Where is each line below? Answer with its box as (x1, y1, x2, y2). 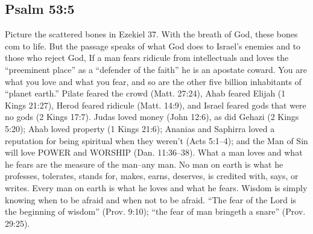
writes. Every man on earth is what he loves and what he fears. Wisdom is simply (5, 181, 308, 194)
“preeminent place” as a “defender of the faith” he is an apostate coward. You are (5, 63, 307, 75)
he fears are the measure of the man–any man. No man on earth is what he (5, 157, 283, 170)
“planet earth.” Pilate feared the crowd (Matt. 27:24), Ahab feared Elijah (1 (5, 87, 286, 100)
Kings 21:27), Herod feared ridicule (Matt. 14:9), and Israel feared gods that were (5, 98, 306, 111)
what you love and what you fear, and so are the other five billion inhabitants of (5, 75, 302, 87)
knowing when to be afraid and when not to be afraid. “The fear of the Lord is (5, 193, 297, 206)
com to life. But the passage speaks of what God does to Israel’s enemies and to (5, 39, 301, 52)
